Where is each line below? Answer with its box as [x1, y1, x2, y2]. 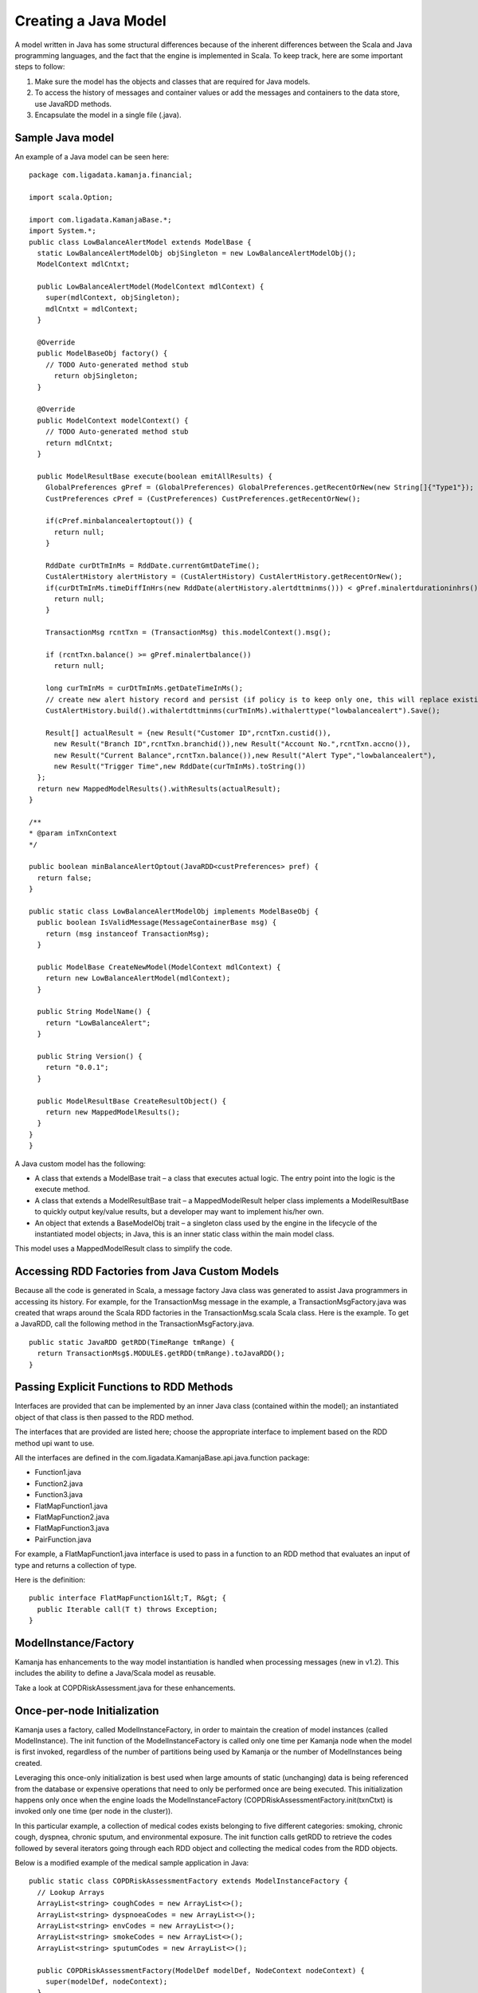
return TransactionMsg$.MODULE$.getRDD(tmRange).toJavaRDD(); [37, 1349, 286, 1358]
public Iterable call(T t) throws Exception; [37, 1605, 218, 1614]
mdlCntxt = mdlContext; [45, 304, 139, 313]
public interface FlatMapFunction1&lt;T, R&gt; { [29, 1594, 227, 1602]
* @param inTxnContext [29, 829, 118, 838]
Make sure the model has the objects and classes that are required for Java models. [34, 77, 311, 86]
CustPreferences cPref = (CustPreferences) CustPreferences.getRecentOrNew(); [45, 494, 361, 503]
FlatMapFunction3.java [34, 1523, 110, 1533]
